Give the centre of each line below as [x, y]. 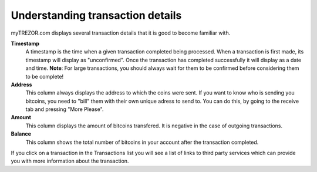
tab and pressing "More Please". [65, 109]
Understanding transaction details [96, 15]
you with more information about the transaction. [70, 161]
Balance [21, 134]
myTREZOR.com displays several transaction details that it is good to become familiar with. [121, 33]
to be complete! [45, 76]
